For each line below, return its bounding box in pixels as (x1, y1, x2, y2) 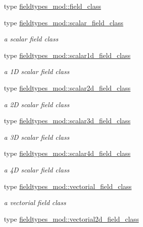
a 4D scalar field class (4, 164, 69, 174)
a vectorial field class (4, 197, 66, 208)
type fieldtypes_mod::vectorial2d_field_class (4, 213, 139, 224)
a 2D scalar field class (4, 99, 69, 109)
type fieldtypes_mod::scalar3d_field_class (4, 115, 131, 126)
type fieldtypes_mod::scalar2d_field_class (4, 82, 131, 93)
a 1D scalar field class (4, 66, 69, 76)
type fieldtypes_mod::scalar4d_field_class (4, 148, 131, 158)
